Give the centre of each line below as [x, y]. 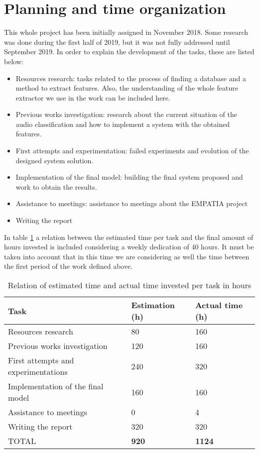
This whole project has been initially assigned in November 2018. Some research [126, 32]
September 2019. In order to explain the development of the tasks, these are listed [129, 52]
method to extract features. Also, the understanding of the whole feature [127, 88]
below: [14, 61]
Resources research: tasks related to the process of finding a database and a [131, 78]
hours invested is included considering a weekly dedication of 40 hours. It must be [129, 247]
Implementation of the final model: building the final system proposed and [129, 177]
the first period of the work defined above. [68, 266]
